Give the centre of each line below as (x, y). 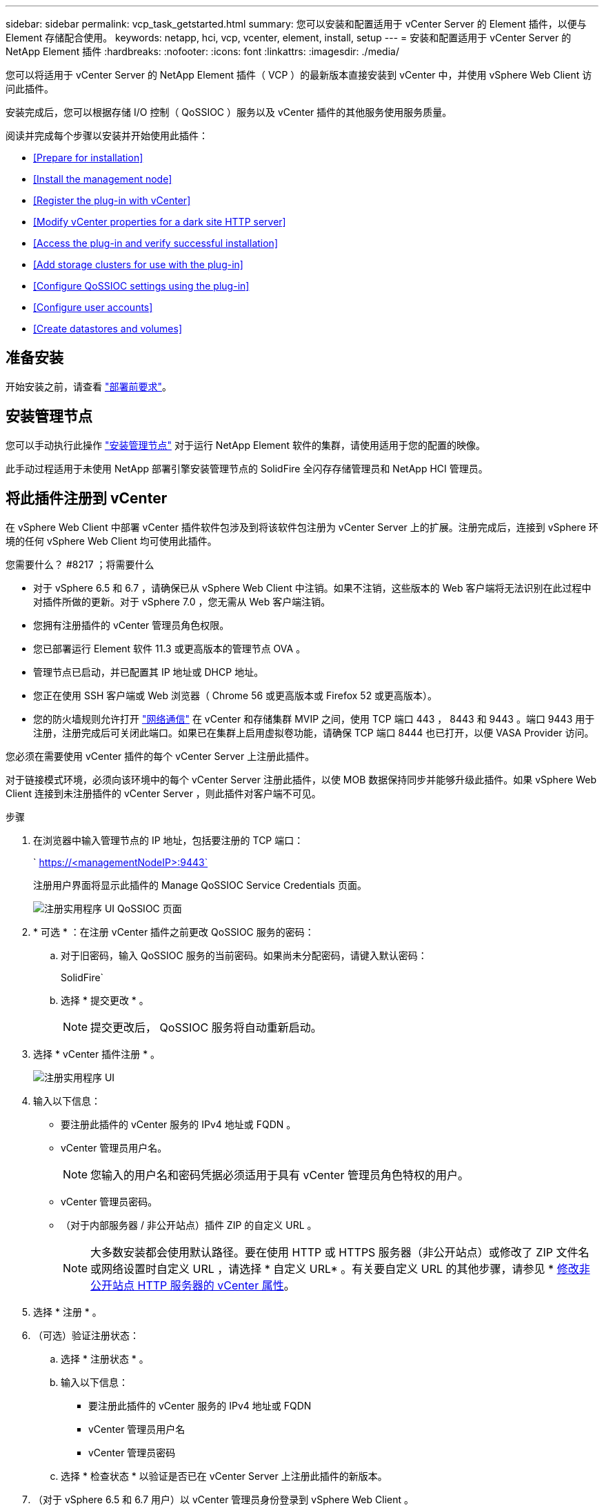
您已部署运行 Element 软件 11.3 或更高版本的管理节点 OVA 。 (170, 648)
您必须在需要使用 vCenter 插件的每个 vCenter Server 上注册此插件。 (160, 756)
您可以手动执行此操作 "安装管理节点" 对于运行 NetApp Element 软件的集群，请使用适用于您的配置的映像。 (246, 445)
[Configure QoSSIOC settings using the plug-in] (141, 286)
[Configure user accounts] (93, 307)
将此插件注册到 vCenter (87, 499)
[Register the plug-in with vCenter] (112, 200)
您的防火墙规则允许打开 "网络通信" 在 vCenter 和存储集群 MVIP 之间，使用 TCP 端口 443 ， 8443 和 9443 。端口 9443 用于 (314, 719)
